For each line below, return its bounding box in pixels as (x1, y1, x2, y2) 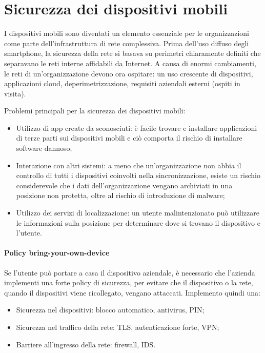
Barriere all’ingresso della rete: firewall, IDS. (16, 339, 156, 349)
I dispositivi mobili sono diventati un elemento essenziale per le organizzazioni (4, 28, 250, 38)
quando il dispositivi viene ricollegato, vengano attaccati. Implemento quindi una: (4, 287, 260, 298)
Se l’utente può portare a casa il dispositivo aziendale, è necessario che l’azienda (4, 267, 255, 278)
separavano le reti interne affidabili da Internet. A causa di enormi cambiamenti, (4, 57, 256, 68)
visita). (4, 88, 26, 99)
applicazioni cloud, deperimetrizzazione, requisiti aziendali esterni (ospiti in (4, 78, 240, 89)
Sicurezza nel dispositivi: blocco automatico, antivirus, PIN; (16, 304, 205, 315)
